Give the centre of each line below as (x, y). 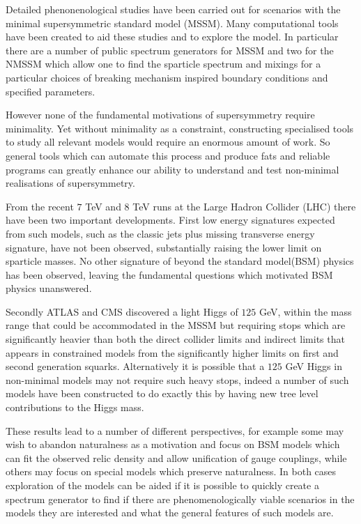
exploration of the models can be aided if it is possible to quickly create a (162, 485)
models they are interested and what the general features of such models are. (170, 513)
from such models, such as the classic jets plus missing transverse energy (160, 233)
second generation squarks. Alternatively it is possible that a (135, 366)
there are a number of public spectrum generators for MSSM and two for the (170, 50)
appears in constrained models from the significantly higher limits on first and (172, 352)
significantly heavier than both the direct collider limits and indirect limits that (175, 339)
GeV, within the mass (306, 311)
